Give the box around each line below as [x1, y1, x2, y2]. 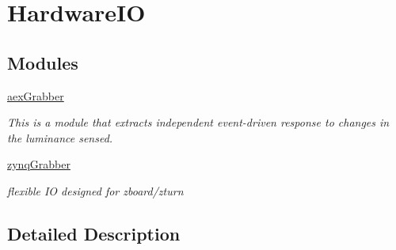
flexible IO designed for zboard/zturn [7, 182, 184, 199]
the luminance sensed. [7, 129, 113, 146]
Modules [7, 50, 78, 74]
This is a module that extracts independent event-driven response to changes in [7, 114, 390, 131]
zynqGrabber [7, 156, 70, 172]
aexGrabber [7, 87, 64, 104]
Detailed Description [7, 221, 181, 245]
